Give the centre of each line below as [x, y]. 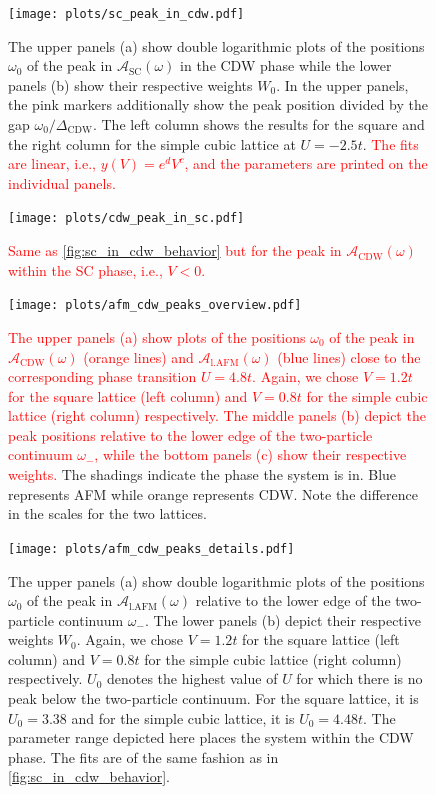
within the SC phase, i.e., [85, 269]
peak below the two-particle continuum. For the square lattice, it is [213, 698]
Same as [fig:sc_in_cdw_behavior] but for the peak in [175, 250]
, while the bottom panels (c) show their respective [250, 454]
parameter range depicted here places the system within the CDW [211, 737]
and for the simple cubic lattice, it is [183, 717]
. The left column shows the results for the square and [258, 124]
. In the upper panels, [342, 84]
